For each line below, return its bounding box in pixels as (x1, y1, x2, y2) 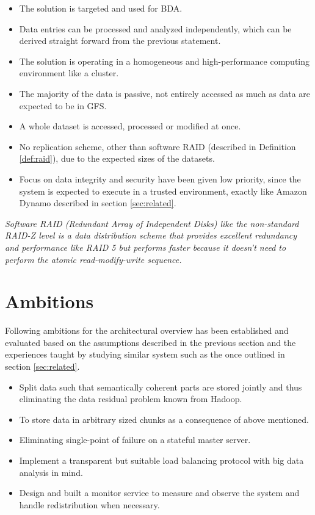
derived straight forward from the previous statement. (19, 34, 221, 47)
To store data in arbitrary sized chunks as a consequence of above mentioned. (19, 412, 309, 425)
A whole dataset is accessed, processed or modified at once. (19, 120, 241, 132)
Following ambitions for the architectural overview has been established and (5, 324, 289, 337)
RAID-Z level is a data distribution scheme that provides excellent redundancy (5, 229, 297, 242)
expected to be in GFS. (19, 99, 107, 112)
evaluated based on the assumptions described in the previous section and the (5, 336, 296, 348)
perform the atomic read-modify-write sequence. (5, 253, 182, 265)
